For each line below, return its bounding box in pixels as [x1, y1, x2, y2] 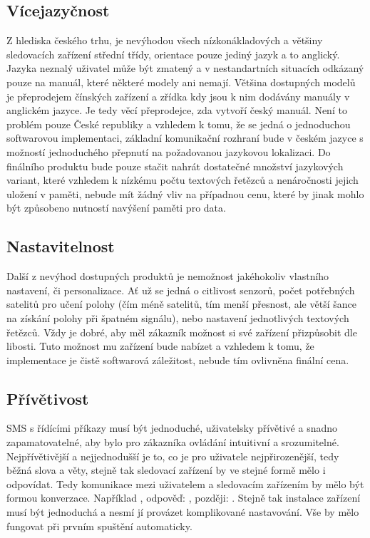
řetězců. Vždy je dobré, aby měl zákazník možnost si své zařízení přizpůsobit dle [6, 324, 357, 339]
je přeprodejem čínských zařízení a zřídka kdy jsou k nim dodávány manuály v [6, 88, 350, 103]
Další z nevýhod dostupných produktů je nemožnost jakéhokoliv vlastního [6, 269, 329, 284]
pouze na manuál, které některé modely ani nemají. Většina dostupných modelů [6, 74, 356, 89]
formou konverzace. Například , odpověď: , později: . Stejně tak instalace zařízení [6, 490, 361, 505]
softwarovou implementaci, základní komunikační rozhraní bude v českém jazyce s [6, 130, 364, 145]
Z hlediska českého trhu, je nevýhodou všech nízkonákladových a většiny [6, 33, 323, 48]
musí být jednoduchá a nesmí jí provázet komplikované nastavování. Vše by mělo [6, 505, 359, 519]
